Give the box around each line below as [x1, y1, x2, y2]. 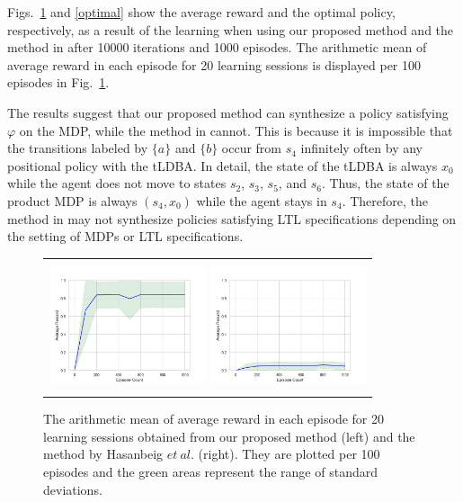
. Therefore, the [342, 191, 428, 210]
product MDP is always [7, 191, 138, 210]
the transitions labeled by [7, 139, 148, 157]
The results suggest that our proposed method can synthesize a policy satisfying [7, 103, 449, 121]
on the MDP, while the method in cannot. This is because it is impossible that [19, 121, 453, 139]
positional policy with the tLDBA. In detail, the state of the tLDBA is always [7, 156, 438, 175]
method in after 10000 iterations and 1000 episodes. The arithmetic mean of [7, 38, 427, 57]
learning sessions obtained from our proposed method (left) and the [43, 426, 415, 445]
